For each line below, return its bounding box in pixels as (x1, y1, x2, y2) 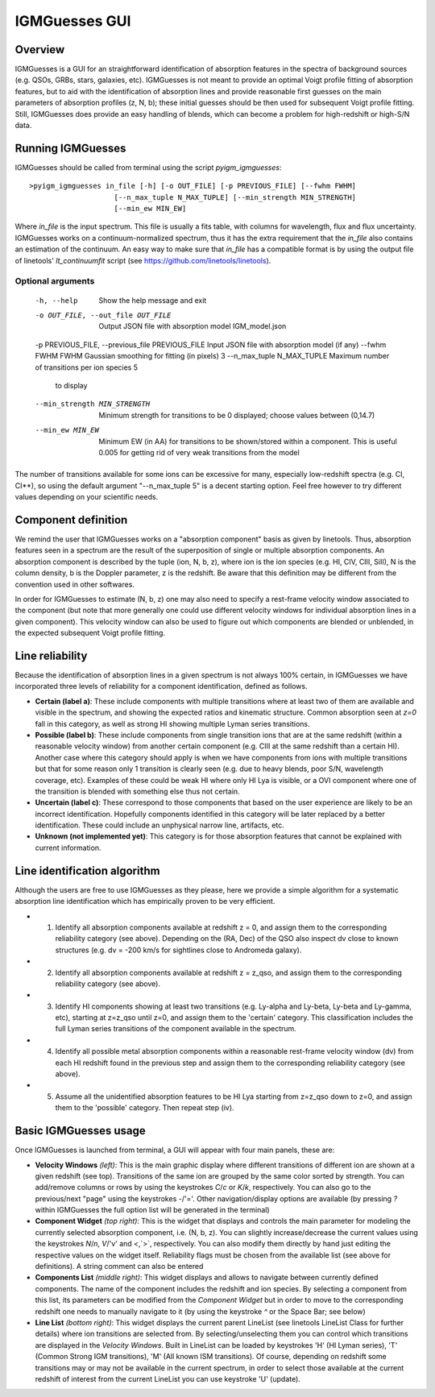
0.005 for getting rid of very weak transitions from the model (98, 447, 300, 457)
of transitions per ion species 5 (35, 363, 139, 372)
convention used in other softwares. (14, 579, 135, 589)
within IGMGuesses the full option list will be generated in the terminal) (35, 1205, 270, 1215)
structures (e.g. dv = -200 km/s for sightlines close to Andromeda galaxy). (55, 945, 302, 955)
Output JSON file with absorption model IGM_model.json (98, 321, 287, 331)
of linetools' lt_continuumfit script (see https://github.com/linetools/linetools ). (14, 255, 271, 265)
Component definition (14, 512, 128, 527)
